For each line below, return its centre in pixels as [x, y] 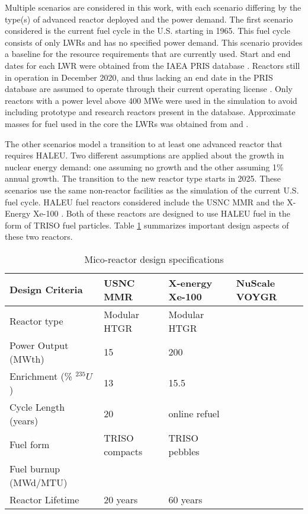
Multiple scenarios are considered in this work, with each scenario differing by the [153, 7]
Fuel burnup [35, 468]
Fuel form [30, 445]
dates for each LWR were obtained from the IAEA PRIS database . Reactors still [153, 65]
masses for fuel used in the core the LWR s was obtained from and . [127, 123]
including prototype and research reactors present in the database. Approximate [150, 112]
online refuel [194, 414]
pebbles [184, 451]
